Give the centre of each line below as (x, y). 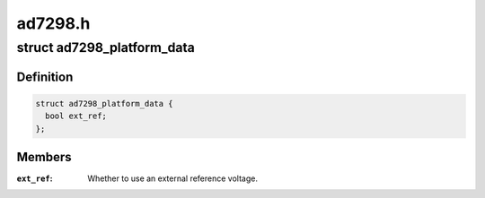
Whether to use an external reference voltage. (172, 178)
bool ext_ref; (76, 116)
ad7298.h (53, 23)
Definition (45, 77)
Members (44, 157)
